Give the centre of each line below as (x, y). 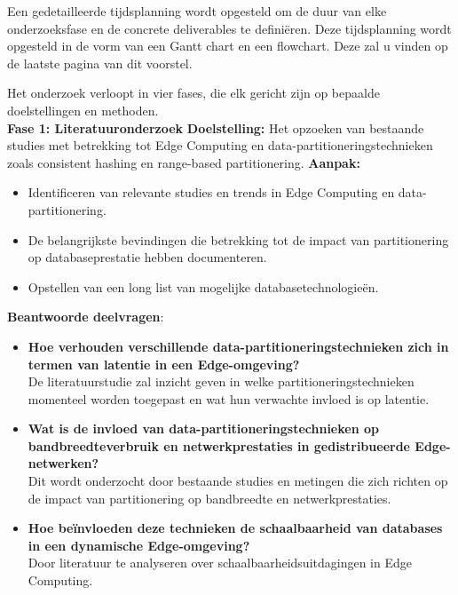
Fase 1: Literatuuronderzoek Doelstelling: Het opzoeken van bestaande (216, 127)
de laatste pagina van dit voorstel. (100, 63)
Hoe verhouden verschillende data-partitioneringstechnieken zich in (238, 346)
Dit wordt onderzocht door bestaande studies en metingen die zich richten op (238, 481)
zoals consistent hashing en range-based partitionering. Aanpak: (184, 162)
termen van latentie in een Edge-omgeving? (164, 364)
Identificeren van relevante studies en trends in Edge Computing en (211, 192)
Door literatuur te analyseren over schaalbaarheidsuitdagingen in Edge (220, 563)
